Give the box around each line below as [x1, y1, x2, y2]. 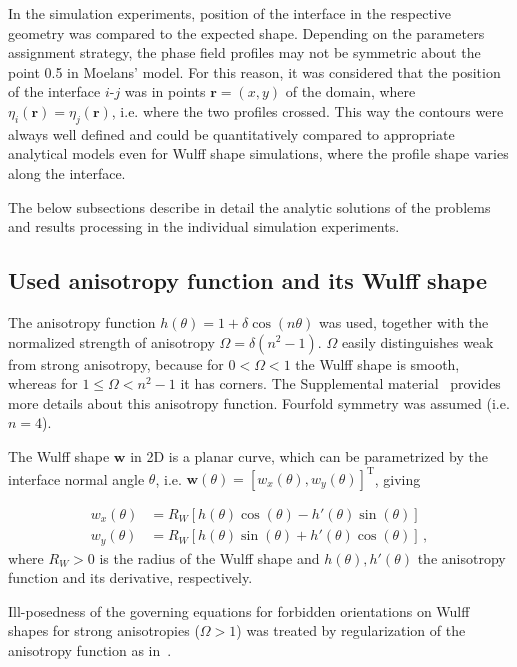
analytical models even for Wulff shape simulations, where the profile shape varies [8, 143, 509, 164]
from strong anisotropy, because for [8, 353, 224, 374]
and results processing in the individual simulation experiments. [8, 216, 400, 237]
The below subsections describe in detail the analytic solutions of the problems [8, 196, 491, 217]
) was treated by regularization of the [236, 620, 466, 641]
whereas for [8, 373, 78, 394]
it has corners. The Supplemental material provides [180, 373, 501, 394]
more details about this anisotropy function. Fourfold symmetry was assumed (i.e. [8, 392, 510, 413]
